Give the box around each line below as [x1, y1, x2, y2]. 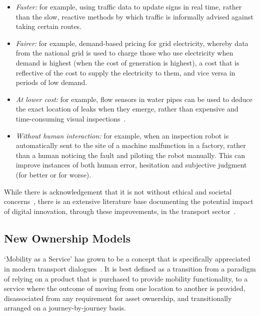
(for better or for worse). [15, 169, 91, 179]
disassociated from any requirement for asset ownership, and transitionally [4, 292, 232, 303]
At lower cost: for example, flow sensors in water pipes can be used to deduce [15, 93, 252, 104]
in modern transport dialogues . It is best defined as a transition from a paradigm [4, 263, 256, 274]
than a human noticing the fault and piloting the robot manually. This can [15, 149, 245, 160]
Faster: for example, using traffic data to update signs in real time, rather [15, 1, 242, 11]
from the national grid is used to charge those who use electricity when [15, 47, 233, 58]
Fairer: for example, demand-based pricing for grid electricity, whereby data [15, 37, 248, 48]
